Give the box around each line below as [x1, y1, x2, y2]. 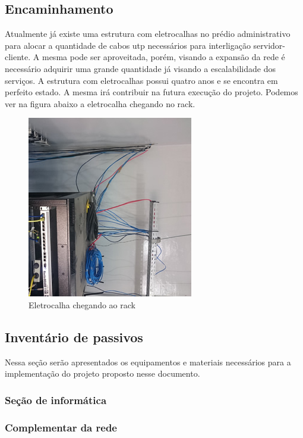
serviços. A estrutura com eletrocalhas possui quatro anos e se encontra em [5, 74, 278, 86]
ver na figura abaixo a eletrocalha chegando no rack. [5, 97, 195, 109]
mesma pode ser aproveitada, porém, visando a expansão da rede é [42, 51, 285, 63]
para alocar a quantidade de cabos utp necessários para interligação [5, 39, 251, 51]
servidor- [253, 39, 285, 51]
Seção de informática [5, 392, 107, 407]
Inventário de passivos [5, 327, 143, 346]
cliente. [5, 51, 31, 63]
